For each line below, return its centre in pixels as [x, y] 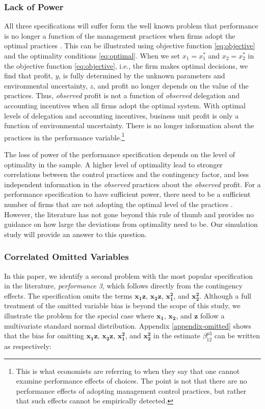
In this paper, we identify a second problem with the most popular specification [129, 275]
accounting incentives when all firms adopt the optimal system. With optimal [125, 105]
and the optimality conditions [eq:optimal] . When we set [92, 55]
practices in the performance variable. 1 [64, 136]
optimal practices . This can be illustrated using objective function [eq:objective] [130, 46]
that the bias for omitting [44, 335]
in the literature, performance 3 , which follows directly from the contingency [123, 286]
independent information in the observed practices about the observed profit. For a [132, 184]
